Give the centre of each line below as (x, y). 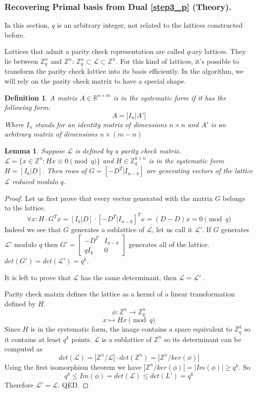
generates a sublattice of (108, 229)
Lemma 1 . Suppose (35, 151)
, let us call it (172, 229)
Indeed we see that (33, 229)
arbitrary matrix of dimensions (51, 134)
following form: (27, 107)
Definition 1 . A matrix (41, 97)
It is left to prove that (38, 277)
